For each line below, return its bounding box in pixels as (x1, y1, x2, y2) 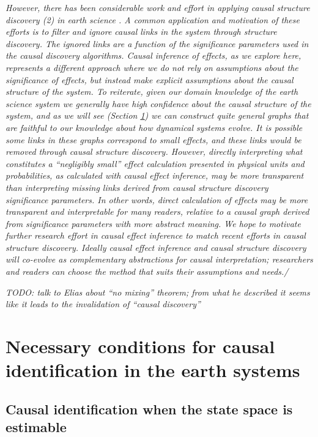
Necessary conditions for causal (6, 334, 275, 359)
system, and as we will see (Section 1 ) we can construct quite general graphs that (6, 109, 309, 122)
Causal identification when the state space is (6, 399, 293, 418)
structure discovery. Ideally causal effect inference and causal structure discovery (6, 241, 306, 253)
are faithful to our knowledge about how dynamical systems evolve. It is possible (6, 121, 303, 133)
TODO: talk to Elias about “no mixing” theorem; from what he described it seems (6, 285, 310, 298)
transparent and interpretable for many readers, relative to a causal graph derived (6, 205, 309, 218)
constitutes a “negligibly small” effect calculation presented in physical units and (6, 157, 305, 170)
